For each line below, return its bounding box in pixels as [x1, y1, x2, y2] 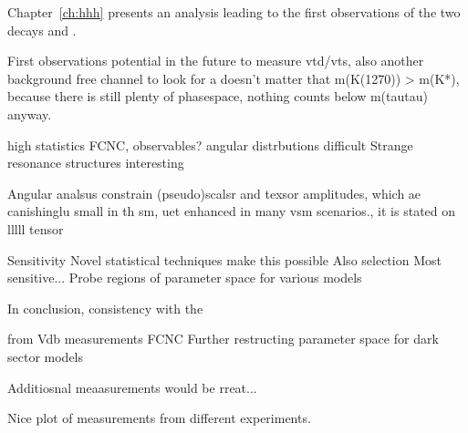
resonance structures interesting [7, 153, 184, 172]
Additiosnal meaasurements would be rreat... [7, 377, 257, 397]
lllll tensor [7, 219, 64, 238]
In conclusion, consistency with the [7, 298, 203, 317]
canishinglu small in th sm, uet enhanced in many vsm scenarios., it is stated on [7, 201, 456, 221]
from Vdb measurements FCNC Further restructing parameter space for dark [7, 329, 439, 348]
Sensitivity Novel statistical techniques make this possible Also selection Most [7, 250, 442, 269]
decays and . [7, 20, 77, 39]
